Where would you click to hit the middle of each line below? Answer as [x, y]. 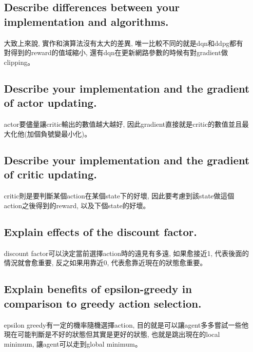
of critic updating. [50, 174]
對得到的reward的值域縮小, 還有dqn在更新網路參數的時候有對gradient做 [116, 52]
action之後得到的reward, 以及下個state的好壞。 [77, 205]
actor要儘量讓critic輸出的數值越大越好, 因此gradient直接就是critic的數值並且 [123, 124]
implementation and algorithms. [86, 21]
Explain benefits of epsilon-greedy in [98, 289]
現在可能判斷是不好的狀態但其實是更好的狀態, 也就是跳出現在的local [112, 334]
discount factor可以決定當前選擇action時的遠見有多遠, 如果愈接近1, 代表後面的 [126, 253]
